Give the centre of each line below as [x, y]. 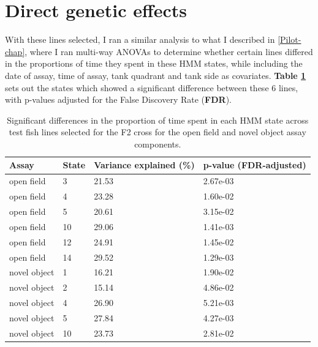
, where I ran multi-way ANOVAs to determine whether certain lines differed [169, 51]
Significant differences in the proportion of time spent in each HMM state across [158, 120]
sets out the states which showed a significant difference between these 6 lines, [152, 87]
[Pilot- [290, 39]
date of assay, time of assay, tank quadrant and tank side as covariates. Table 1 [156, 75]
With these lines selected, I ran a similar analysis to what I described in [140, 39]
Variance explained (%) [144, 165]
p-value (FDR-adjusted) [255, 165]
